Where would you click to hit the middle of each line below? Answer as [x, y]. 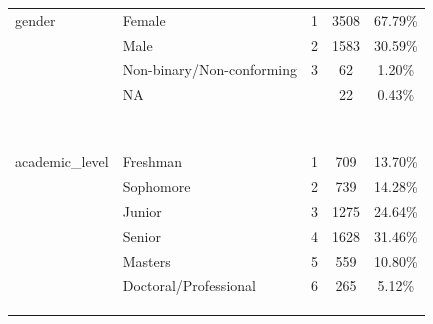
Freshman [152, 161]
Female [144, 19]
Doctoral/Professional [189, 285]
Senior [141, 235]
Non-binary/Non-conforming [210, 69]
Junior [142, 210]
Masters [146, 260]
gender [35, 19]
